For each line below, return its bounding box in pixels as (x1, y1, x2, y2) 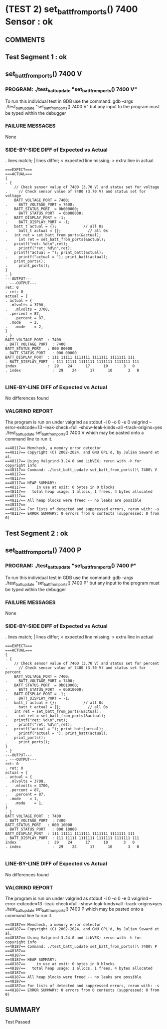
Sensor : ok (5, 16, 53, 27)
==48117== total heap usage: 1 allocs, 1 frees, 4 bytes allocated (5, 489, 153, 494)
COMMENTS (5, 36, 45, 44)
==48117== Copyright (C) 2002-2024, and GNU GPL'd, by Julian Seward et (5, 450, 160, 455)
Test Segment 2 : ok (5, 529, 68, 537)
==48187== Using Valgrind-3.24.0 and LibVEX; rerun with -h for (5, 935, 142, 940)
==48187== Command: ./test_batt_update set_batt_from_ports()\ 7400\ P (5, 944, 157, 949)
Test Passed (5, 1019, 31, 1025)
